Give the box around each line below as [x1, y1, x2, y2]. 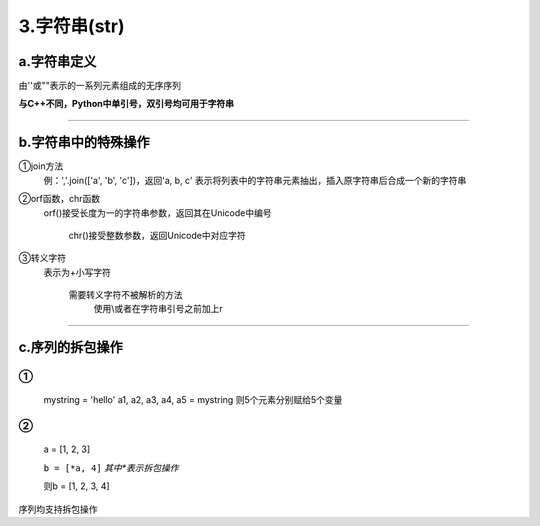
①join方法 [18, 160, 64, 172]
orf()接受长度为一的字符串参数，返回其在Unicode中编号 [43, 206, 272, 219]
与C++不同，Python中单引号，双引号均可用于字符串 [18, 98, 235, 110]
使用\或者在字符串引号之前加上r [93, 303, 224, 315]
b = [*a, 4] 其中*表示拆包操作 [43, 461, 179, 474]
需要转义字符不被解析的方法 [68, 289, 183, 301]
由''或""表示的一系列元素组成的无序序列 [18, 80, 182, 92]
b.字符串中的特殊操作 [18, 134, 150, 151]
